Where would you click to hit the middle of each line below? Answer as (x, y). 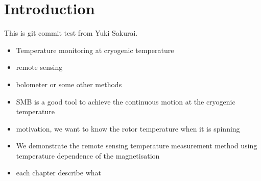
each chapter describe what (58, 173)
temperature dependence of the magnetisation (88, 155)
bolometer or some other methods (69, 84)
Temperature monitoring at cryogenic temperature (95, 50)
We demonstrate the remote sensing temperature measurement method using (137, 146)
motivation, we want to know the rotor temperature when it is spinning (128, 128)
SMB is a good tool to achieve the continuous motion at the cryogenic (126, 101)
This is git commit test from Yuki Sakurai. (71, 33)
